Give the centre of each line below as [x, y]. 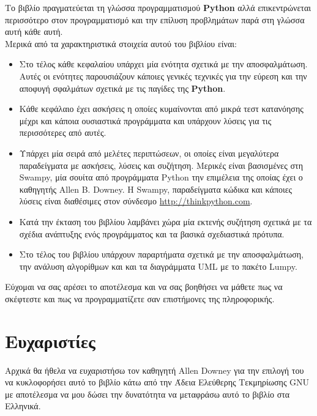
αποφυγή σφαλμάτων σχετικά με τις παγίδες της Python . [122, 88]
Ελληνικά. [23, 406]
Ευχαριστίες [50, 340]
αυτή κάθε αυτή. [34, 32]
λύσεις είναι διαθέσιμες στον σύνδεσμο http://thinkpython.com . [136, 201]
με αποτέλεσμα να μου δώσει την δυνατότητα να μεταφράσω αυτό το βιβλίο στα [147, 394]
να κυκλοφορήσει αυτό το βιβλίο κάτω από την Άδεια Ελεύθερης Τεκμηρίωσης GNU [157, 382]
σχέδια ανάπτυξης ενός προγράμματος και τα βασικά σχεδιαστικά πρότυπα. [152, 233]
